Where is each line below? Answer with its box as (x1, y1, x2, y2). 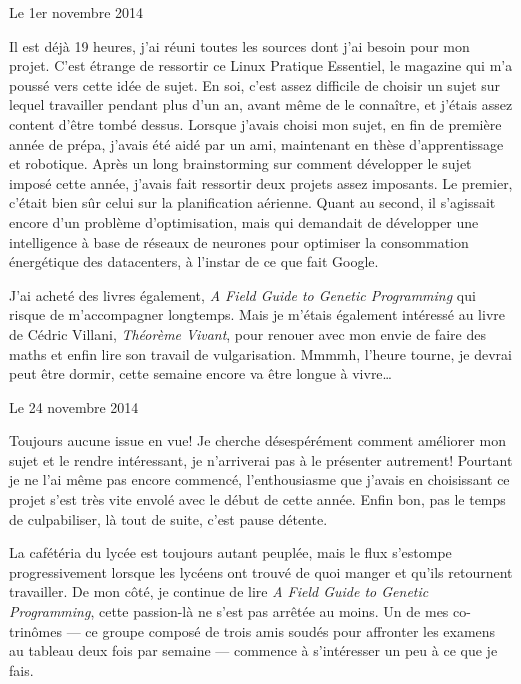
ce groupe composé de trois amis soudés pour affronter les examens (85, 620, 496, 641)
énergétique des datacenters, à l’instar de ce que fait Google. (9, 251, 379, 272)
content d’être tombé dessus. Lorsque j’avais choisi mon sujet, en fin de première (9, 113, 502, 134)
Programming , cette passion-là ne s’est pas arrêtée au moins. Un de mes (9, 601, 449, 622)
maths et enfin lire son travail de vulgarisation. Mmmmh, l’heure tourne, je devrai (9, 343, 512, 364)
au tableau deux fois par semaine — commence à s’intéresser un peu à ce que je (9, 640, 498, 661)
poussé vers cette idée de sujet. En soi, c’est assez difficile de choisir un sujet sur (9, 74, 501, 95)
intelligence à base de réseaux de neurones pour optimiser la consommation (9, 231, 469, 252)
